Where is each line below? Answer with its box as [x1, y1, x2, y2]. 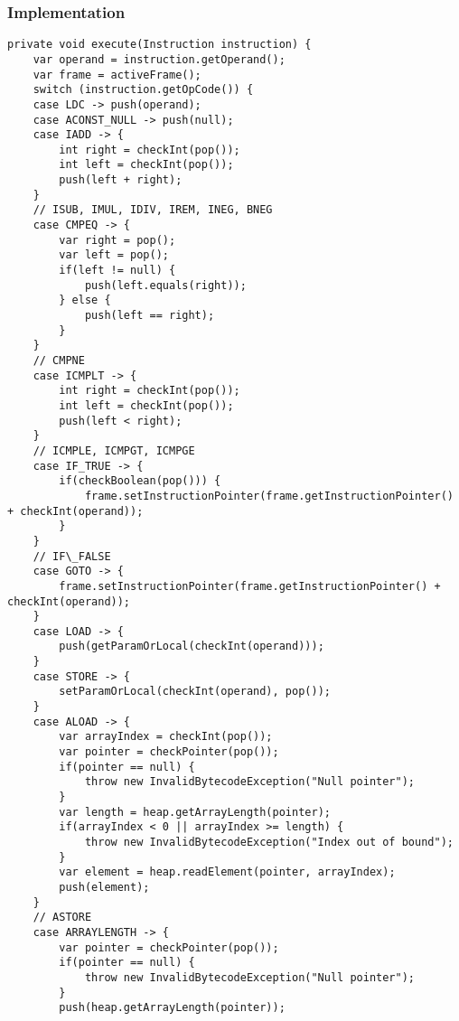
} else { [59, 294, 111, 307]
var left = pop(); [59, 248, 169, 262]
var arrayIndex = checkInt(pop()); [59, 730, 273, 744]
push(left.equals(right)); [84, 278, 247, 292]
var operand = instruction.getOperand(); [33, 52, 286, 66]
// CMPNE [33, 354, 85, 367]
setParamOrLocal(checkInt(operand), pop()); [59, 685, 331, 698]
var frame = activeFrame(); [33, 68, 201, 81]
